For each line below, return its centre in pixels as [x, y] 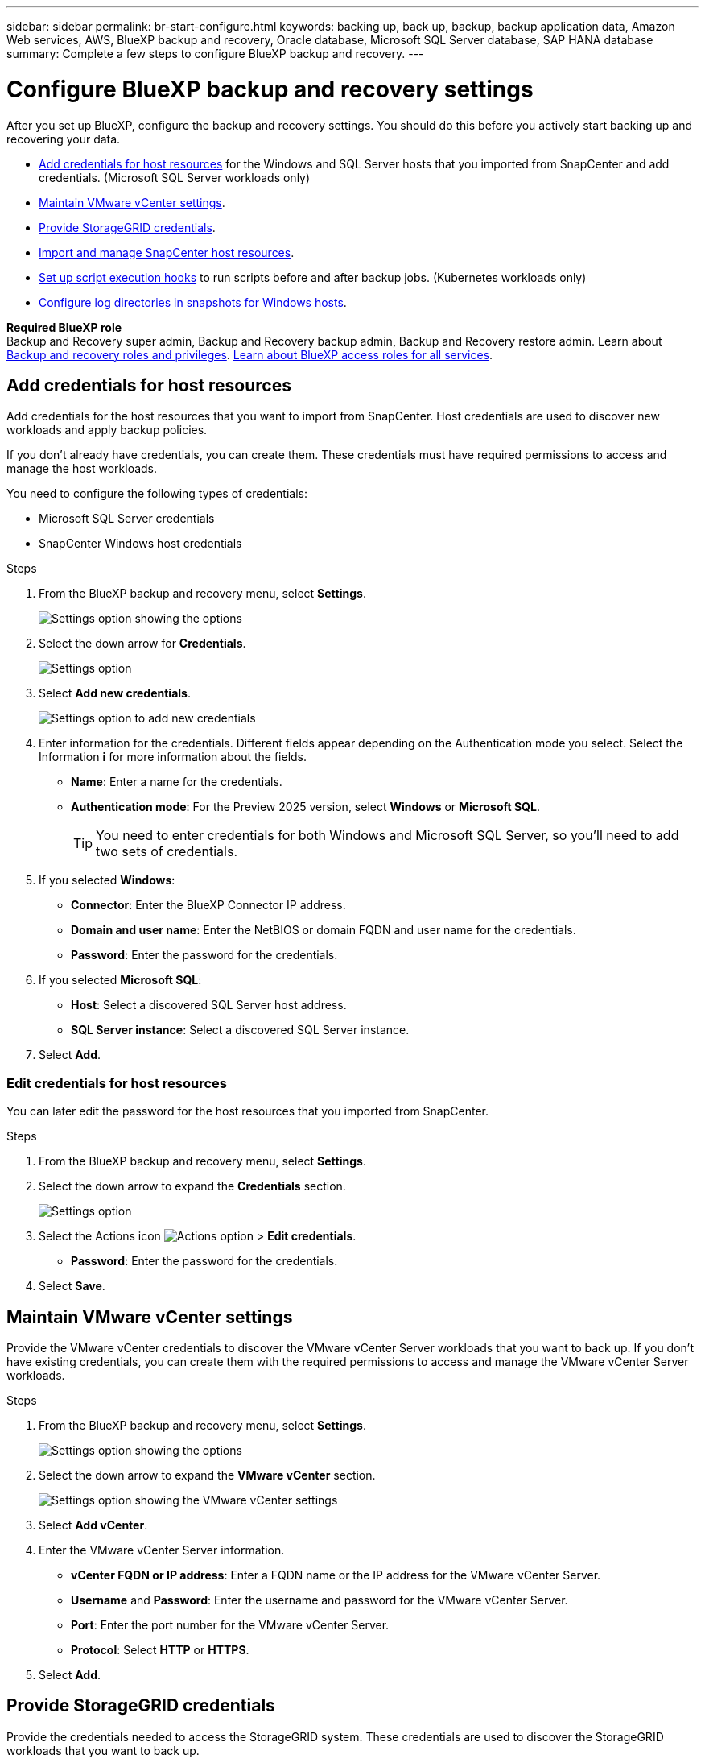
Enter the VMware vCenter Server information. [162, 1550]
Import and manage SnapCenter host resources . [167, 252]
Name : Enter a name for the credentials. [177, 782]
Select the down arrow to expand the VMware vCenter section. [207, 1475]
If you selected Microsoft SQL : [120, 980]
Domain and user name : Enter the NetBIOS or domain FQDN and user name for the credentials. [324, 930]
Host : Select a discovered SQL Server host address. [209, 1005]
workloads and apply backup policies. [107, 430]
